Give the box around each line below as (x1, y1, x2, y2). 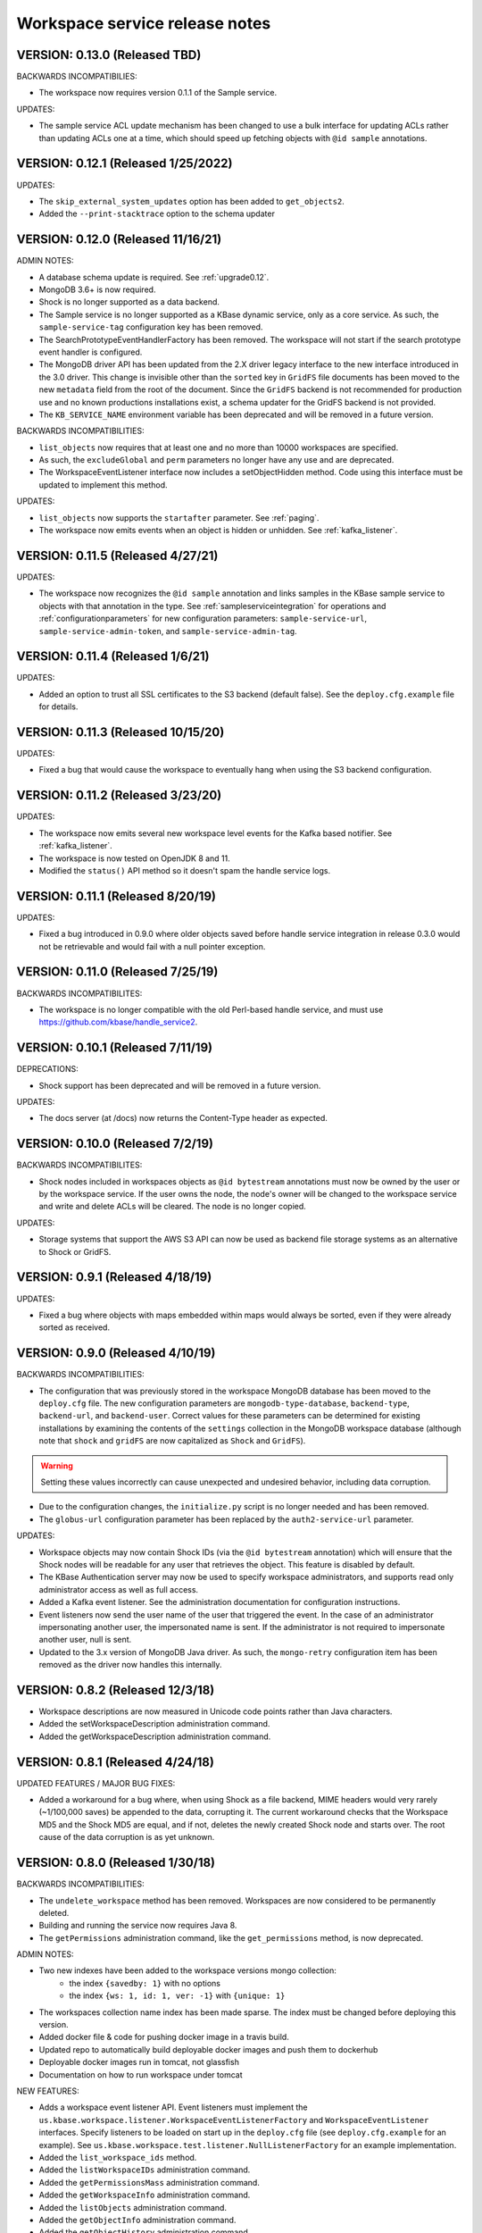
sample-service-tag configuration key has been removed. (38, 322, 263, 332)
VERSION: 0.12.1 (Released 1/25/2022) (16, 156, 233, 171)
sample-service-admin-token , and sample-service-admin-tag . (38, 625, 298, 636)
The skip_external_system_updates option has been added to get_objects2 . (38, 196, 345, 206)
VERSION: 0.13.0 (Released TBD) (16, 47, 202, 63)
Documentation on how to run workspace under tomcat (38, 2069, 243, 2080)
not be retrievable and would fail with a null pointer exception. (38, 941, 266, 951)
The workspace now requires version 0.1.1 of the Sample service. (38, 88, 278, 98)
